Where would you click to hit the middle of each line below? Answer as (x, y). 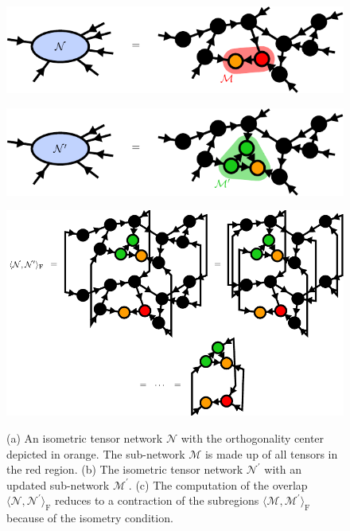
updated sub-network (58, 484)
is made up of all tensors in (271, 453)
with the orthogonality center (253, 438)
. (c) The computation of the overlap (218, 484)
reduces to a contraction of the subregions (157, 500)
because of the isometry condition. (90, 518)
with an (283, 469)
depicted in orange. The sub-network (96, 453)
